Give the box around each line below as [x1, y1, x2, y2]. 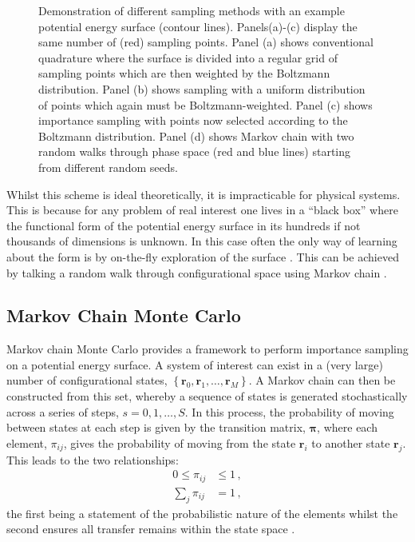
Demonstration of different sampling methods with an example [38, 2, 345, 18]
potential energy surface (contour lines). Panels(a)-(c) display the [38, 18, 358, 34]
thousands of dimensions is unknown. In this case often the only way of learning [6, 233, 397, 249]
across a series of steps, [6, 403, 119, 420]
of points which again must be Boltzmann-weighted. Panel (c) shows [38, 96, 373, 113]
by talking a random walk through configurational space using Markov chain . [6, 264, 387, 281]
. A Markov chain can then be [248, 372, 396, 389]
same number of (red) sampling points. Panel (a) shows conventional [38, 34, 373, 50]
